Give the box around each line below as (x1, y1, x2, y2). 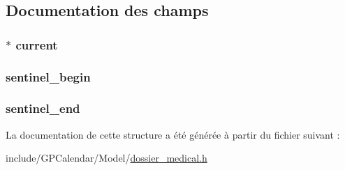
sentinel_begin (6, 68, 91, 85)
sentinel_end (6, 100, 80, 117)
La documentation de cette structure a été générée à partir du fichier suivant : (6, 127, 340, 141)
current (15, 36, 58, 53)
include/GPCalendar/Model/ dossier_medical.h (6, 150, 207, 165)
